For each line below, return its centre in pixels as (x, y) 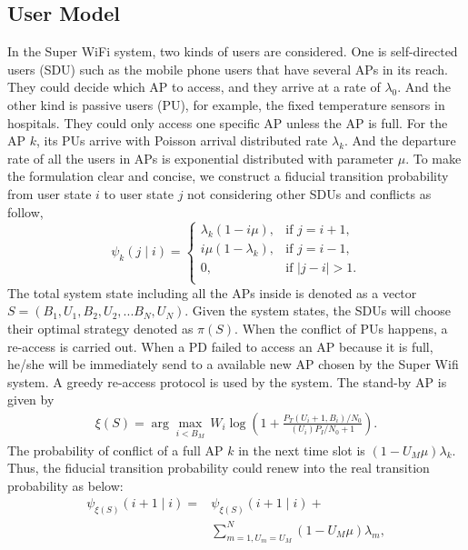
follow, (25, 211)
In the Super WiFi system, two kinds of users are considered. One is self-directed (233, 51)
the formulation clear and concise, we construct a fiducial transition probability (228, 176)
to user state (139, 193)
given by (31, 400)
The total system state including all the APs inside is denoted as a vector (212, 292)
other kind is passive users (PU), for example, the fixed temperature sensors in (226, 104)
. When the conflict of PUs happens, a (341, 328)
